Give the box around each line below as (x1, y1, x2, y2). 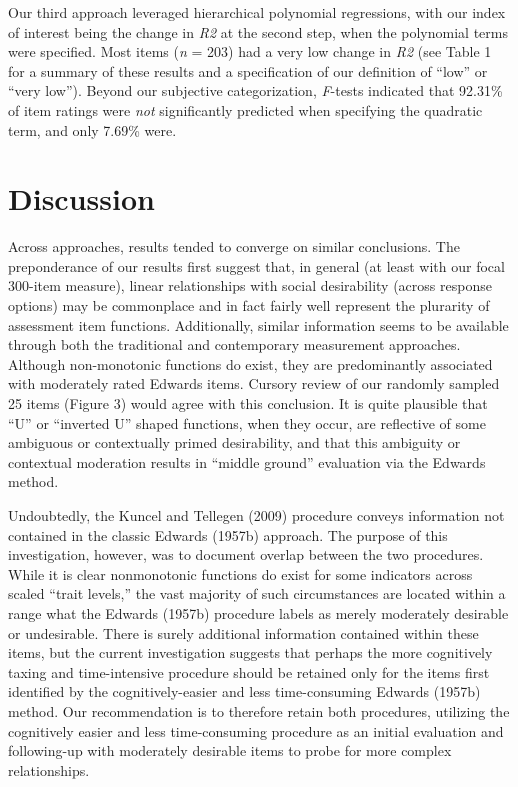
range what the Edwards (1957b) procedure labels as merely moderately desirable (8, 602, 509, 623)
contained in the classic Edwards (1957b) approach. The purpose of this (8, 524, 448, 545)
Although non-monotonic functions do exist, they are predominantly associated (8, 353, 493, 374)
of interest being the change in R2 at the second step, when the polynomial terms (8, 21, 508, 42)
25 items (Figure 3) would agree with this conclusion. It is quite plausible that (8, 393, 488, 414)
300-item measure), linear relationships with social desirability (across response (8, 275, 492, 296)
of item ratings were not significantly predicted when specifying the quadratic (8, 99, 483, 120)
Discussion (8, 178, 155, 219)
